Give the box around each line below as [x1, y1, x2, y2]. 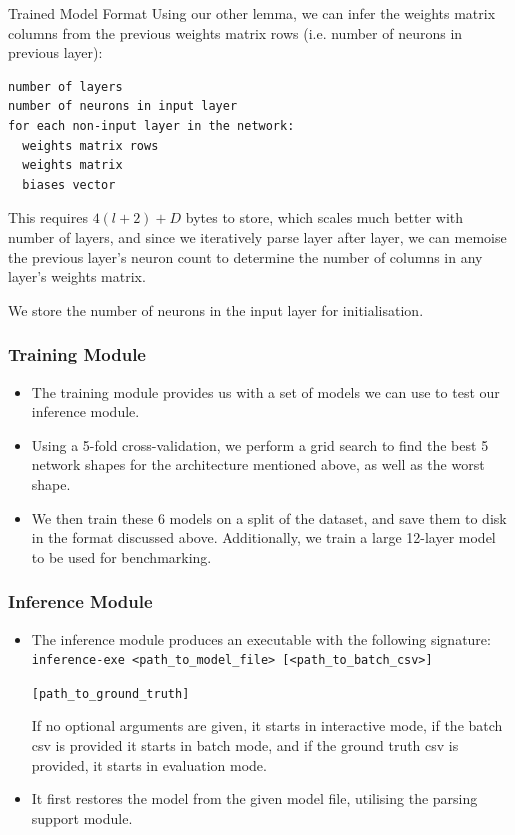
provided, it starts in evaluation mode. [31, 754, 267, 775]
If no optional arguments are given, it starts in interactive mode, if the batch [31, 715, 503, 736]
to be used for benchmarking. [31, 546, 212, 567]
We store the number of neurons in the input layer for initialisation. [8, 299, 424, 320]
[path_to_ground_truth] [31, 686, 190, 701]
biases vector [22, 177, 116, 192]
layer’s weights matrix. [8, 266, 146, 287]
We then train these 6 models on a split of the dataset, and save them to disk [31, 507, 507, 528]
